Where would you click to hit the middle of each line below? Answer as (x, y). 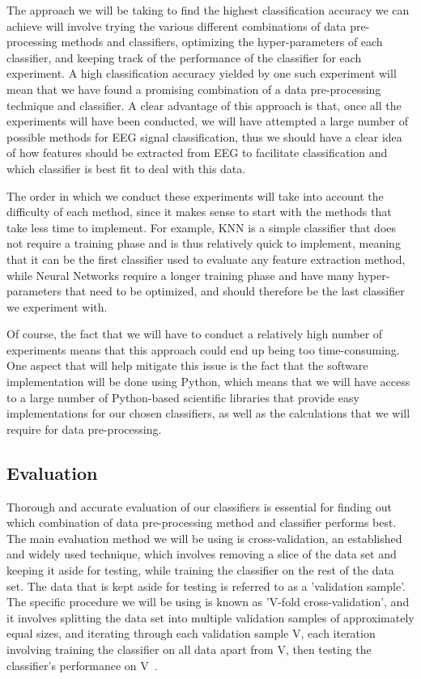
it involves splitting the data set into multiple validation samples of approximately (210, 617)
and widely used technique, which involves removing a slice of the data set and (202, 554)
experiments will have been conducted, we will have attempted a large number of (207, 121)
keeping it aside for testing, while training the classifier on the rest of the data (200, 570)
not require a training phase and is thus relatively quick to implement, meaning (204, 243)
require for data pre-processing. (84, 429)
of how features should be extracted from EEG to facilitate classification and (197, 153)
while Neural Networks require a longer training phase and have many (181, 275)
